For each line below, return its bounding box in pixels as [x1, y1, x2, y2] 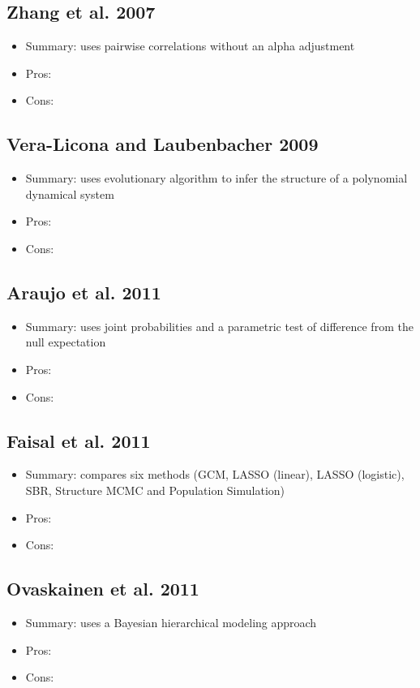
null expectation [25, 333, 106, 350]
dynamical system [25, 185, 114, 202]
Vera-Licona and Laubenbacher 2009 [6, 131, 319, 157]
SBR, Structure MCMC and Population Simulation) [25, 481, 285, 498]
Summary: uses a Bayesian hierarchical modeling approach [25, 613, 317, 630]
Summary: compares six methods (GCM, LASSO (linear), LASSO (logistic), [25, 466, 405, 483]
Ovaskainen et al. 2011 [6, 576, 199, 601]
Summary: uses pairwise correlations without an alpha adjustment [25, 37, 355, 54]
